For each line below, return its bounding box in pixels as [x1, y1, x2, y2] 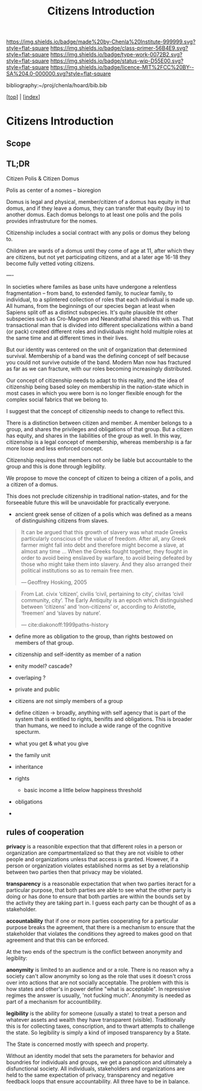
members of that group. [14, 639, 74, 646]
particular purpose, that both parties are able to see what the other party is [6, 887, 192, 894]
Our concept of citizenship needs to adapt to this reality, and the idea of [6, 376, 185, 384]
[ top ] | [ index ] [6, 93, 40, 100]
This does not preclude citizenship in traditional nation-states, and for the [6, 492, 188, 500]
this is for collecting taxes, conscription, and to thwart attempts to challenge [6, 1022, 195, 1030]
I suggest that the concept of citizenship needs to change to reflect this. [6, 407, 185, 414]
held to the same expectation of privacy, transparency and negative [6, 1072, 174, 1079]
